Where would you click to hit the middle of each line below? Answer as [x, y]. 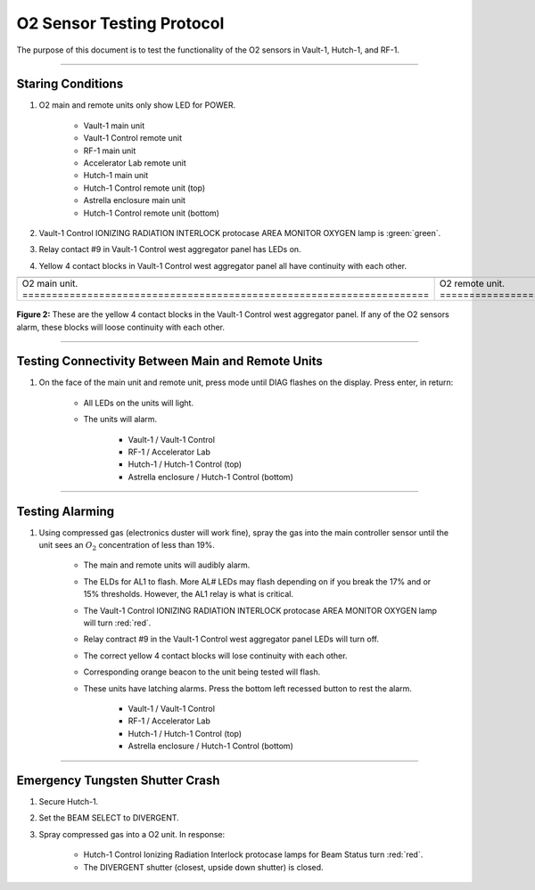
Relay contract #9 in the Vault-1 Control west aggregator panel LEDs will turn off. [231, 639]
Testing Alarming [66, 511]
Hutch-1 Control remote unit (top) [144, 188]
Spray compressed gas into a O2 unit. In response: [132, 834]
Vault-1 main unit [114, 126]
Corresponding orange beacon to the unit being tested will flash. [202, 672]
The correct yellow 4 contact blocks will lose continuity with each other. [215, 656]
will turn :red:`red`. [117, 623]
